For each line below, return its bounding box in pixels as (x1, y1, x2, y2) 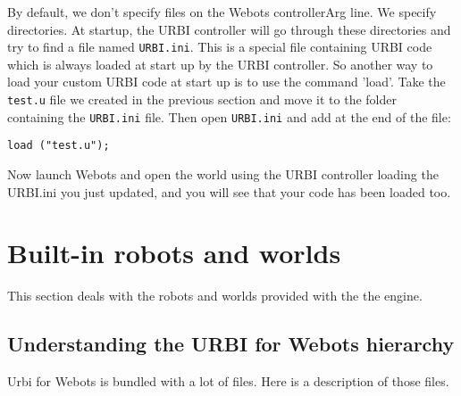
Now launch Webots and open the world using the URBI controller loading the (7, 165, 439, 183)
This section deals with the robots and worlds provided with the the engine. (7, 286, 423, 305)
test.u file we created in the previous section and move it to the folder (7, 90, 397, 109)
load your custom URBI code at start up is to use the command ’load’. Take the (7, 72, 446, 91)
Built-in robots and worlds (7, 235, 341, 271)
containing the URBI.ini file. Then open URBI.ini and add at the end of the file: (7, 107, 451, 126)
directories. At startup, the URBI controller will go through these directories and (7, 20, 451, 38)
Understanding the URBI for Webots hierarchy (7, 330, 455, 358)
